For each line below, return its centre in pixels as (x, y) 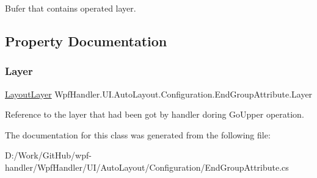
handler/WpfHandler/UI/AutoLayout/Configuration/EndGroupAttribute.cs (147, 167)
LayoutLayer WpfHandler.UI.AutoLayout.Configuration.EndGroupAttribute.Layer (159, 94)
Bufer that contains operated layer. (71, 8)
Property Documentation (86, 41)
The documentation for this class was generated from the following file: (138, 134)
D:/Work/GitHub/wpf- (48, 155)
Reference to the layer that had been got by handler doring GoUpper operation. (155, 114)
